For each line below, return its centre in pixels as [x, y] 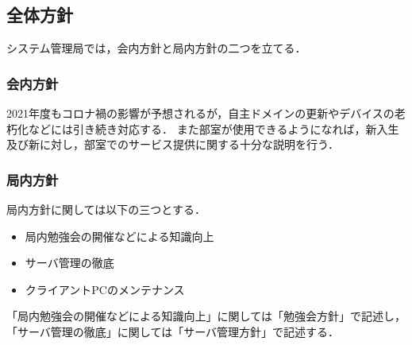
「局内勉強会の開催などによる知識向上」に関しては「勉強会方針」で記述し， [206, 316]
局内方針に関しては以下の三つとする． [106, 209]
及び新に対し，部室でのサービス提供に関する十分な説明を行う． [173, 144]
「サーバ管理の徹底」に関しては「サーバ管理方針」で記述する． [173, 331]
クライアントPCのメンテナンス [105, 289]
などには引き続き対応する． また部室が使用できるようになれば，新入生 [214, 128]
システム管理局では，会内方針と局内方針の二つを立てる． [156, 48]
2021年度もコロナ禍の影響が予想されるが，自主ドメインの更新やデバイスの [200, 113]
